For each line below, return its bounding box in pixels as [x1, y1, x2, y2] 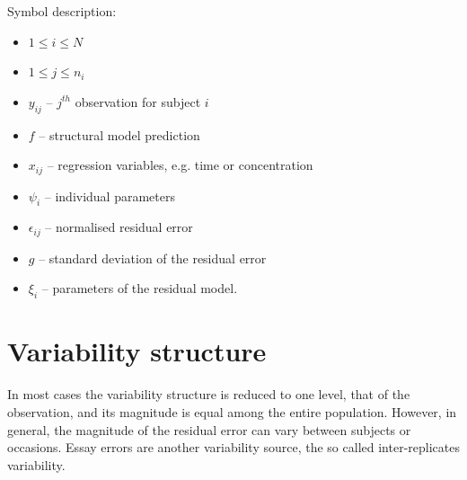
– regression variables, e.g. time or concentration [47, 156, 313, 174]
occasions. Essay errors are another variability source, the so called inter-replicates [7, 438, 460, 457]
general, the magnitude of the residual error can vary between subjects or [7, 420, 411, 439]
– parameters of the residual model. [41, 279, 238, 298]
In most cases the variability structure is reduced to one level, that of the [7, 385, 410, 404]
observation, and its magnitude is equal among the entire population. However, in [7, 402, 457, 421]
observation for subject [75, 92, 201, 111]
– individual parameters [44, 186, 175, 205]
